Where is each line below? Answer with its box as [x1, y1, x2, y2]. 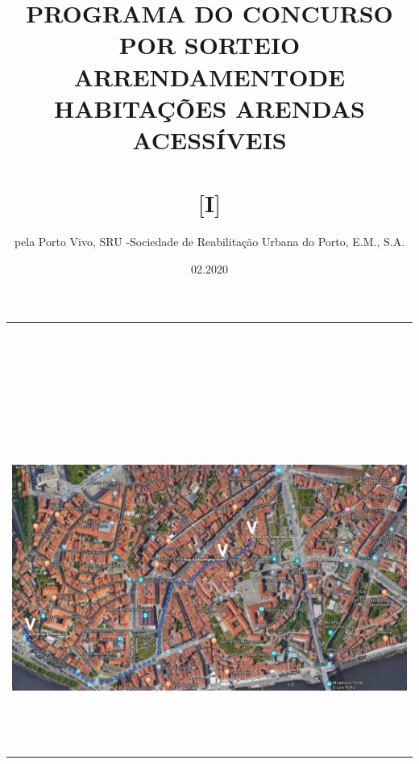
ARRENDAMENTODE [73, 60, 346, 93]
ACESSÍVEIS [132, 123, 287, 156]
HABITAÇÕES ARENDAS [54, 91, 365, 124]
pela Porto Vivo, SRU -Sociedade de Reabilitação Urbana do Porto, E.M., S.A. [14, 233, 405, 250]
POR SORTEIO [118, 28, 301, 61]
